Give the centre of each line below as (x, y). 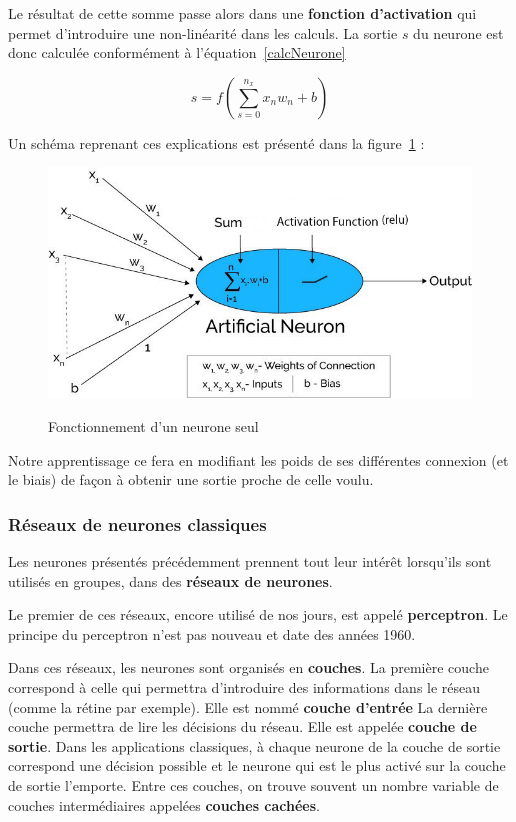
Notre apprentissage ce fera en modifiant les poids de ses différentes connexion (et (258, 459)
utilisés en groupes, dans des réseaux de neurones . (170, 580)
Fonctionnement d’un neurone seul (153, 426)
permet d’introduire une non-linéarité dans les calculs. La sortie (203, 32)
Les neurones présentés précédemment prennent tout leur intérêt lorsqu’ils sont (250, 561)
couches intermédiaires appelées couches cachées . (164, 804)
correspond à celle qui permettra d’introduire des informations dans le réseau (244, 686)
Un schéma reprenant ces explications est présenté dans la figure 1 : (216, 142)
